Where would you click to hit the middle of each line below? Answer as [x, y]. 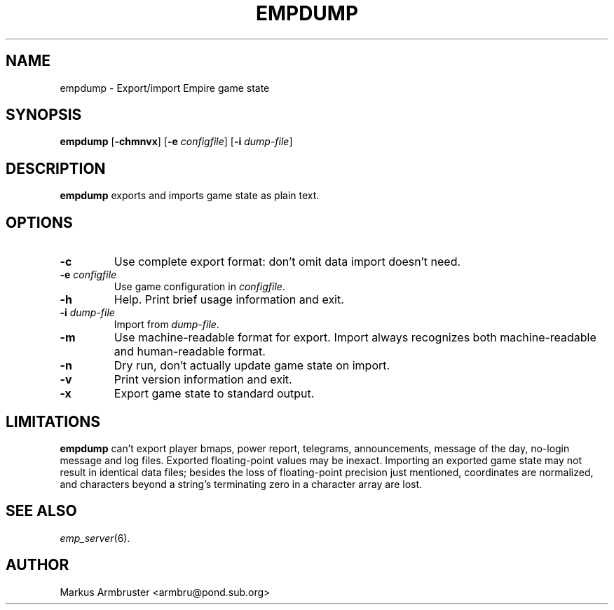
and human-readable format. [190, 352]
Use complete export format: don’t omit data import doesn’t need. [287, 262]
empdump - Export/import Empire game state [165, 88]
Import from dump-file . [166, 325]
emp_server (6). [95, 538]
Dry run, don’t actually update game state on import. [252, 366]
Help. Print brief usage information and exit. [229, 300]
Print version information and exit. [203, 380]
